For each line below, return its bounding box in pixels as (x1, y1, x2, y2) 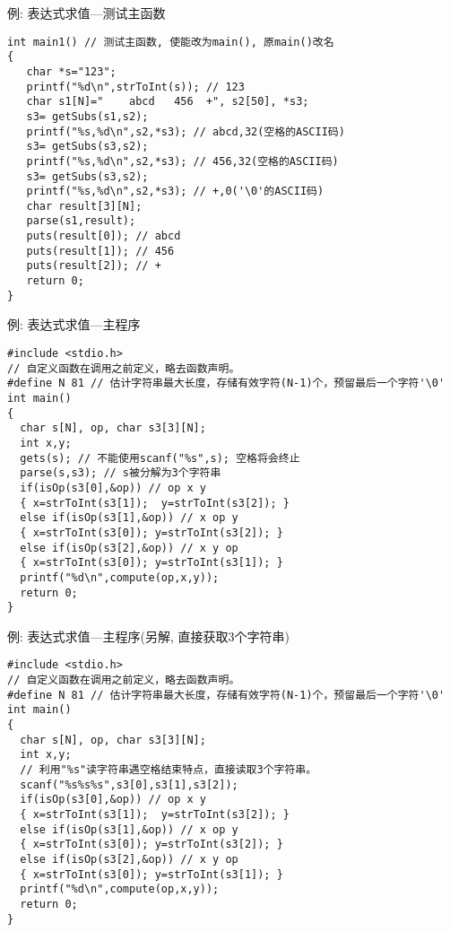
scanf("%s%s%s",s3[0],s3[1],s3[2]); (20, 778, 238, 791)
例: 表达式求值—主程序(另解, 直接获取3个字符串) (7, 626, 290, 645)
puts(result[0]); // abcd (26, 230, 181, 243)
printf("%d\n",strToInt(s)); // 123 (26, 80, 245, 93)
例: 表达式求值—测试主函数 (7, 4, 166, 22)
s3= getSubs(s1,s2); (26, 109, 149, 123)
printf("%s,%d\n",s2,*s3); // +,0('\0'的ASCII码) (26, 185, 325, 198)
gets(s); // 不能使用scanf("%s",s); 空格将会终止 (20, 451, 300, 465)
